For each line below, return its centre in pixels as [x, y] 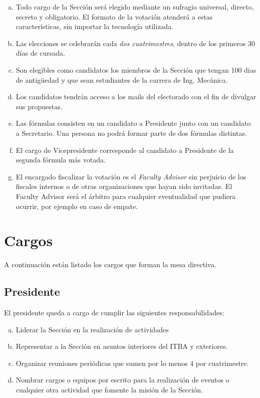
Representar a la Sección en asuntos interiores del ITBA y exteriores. [122, 346]
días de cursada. [40, 53]
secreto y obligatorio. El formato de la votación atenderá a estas [114, 16]
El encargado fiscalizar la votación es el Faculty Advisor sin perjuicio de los [131, 176]
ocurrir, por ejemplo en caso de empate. [77, 206]
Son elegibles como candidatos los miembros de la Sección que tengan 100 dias [136, 69]
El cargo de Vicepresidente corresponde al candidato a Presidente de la [125, 150]
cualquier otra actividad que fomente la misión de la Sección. [109, 389]
